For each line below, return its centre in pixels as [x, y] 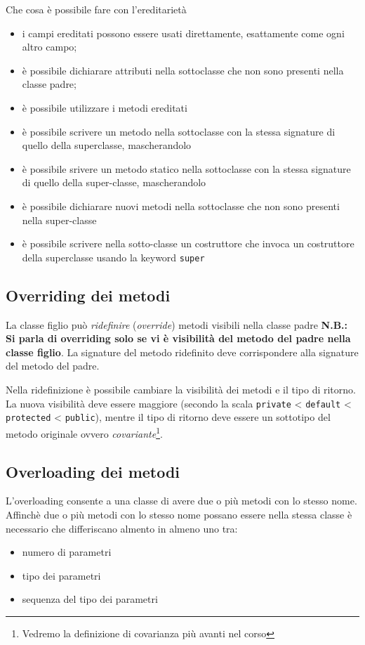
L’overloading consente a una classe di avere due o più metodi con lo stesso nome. [181, 501]
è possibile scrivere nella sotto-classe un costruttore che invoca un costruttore [188, 243]
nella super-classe [59, 220]
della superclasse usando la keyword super [113, 257]
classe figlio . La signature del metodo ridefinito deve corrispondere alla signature [182, 352]
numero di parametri [67, 552]
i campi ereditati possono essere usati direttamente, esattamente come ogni [183, 33]
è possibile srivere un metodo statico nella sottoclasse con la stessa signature [186, 168]
